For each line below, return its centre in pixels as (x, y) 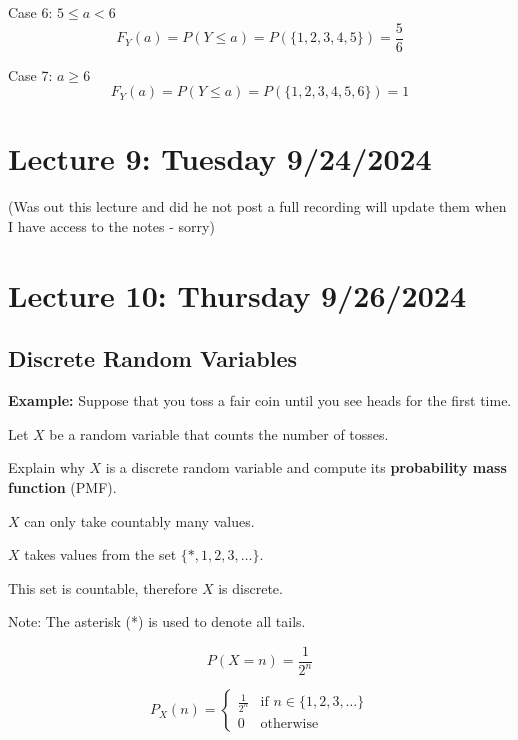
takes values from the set (100, 554)
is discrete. (250, 587)
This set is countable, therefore (103, 587)
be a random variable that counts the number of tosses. (219, 433)
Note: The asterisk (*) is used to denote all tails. (157, 621)
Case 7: (30, 74)
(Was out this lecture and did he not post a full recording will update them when (257, 206)
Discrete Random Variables (153, 358)
